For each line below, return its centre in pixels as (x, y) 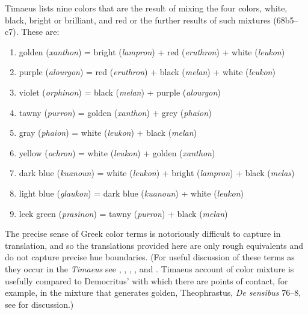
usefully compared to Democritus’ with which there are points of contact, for (146, 280)
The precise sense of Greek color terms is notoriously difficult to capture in (143, 234)
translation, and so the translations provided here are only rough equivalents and (154, 245)
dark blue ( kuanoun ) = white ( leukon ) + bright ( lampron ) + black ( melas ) (157, 173)
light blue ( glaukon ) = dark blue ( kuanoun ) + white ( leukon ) (131, 193)
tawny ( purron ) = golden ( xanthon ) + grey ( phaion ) (115, 112)
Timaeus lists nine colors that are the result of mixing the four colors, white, (146, 8)
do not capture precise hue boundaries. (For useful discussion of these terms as (150, 257)
